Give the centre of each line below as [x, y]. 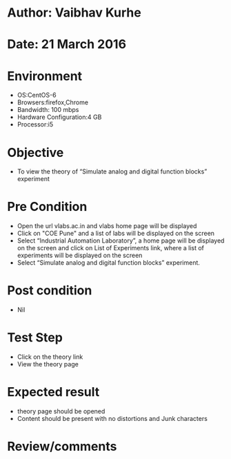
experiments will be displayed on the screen [80, 255]
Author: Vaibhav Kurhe [74, 13]
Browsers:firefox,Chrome [52, 102]
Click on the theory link [50, 357]
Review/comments [62, 447]
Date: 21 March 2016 [67, 45]
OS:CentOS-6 [37, 95]
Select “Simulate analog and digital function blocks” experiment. [108, 263]
